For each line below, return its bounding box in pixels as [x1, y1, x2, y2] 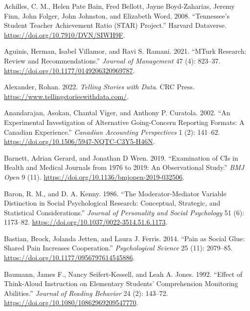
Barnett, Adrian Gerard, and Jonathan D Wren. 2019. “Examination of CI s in [4, 152, 238, 163]
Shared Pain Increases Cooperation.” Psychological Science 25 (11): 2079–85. [4, 243, 233, 253]
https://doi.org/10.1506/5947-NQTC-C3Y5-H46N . [4, 136, 155, 146]
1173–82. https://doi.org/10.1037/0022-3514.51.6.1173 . [4, 217, 168, 227]
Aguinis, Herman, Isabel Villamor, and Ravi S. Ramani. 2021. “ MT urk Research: [4, 46, 247, 56]
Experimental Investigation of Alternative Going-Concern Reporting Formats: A [4, 117, 245, 127]
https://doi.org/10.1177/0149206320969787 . [4, 65, 135, 75]
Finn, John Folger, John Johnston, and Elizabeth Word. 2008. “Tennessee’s [4, 10, 230, 21]
